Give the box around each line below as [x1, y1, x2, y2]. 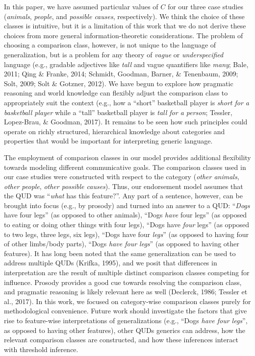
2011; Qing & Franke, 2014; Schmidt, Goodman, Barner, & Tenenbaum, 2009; [4, 69, 238, 79]
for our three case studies [167, 1, 243, 11]
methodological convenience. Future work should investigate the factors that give [4, 306, 247, 316]
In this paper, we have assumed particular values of [4, 1, 158, 11]
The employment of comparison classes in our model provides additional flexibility [4, 152, 251, 162]
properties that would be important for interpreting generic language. [4, 136, 213, 146]
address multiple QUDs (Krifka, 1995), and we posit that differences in [4, 258, 217, 268]
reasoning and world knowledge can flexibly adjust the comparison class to [4, 88, 228, 98]
